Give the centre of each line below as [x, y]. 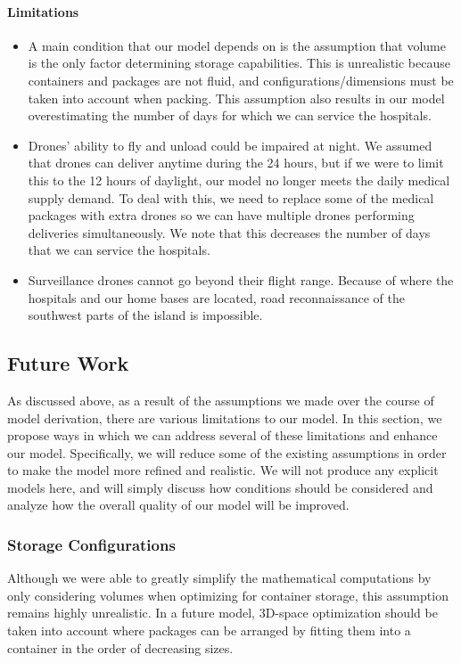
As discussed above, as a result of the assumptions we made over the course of [221, 400]
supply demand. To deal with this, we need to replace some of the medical [231, 197]
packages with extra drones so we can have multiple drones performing [221, 215]
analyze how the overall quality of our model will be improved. [178, 505]
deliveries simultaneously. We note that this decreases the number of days [229, 232]
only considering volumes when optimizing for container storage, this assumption [228, 595]
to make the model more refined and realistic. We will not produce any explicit [223, 470]
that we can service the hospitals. [119, 250]
